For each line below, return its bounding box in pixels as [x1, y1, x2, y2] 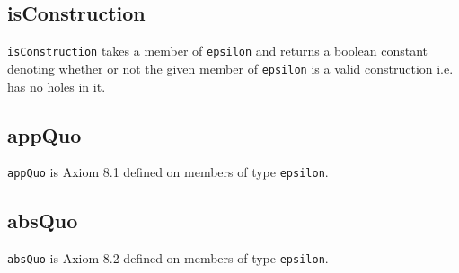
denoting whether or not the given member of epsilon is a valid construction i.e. [7, 58, 454, 77]
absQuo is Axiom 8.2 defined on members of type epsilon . [7, 249, 329, 268]
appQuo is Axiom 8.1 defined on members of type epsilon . [7, 163, 329, 181]
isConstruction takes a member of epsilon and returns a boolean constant [7, 41, 428, 60]
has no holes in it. [7, 76, 106, 95]
